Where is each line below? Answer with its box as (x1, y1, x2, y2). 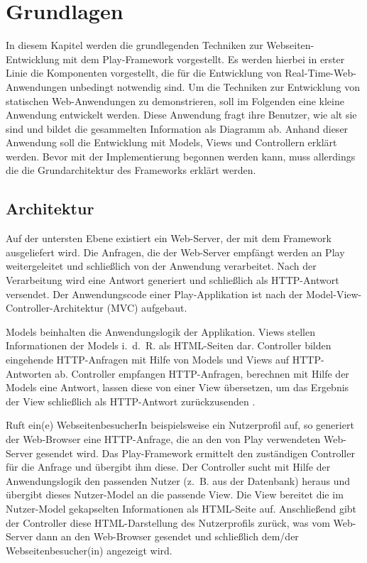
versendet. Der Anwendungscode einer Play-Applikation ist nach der (6, 286, 303, 301)
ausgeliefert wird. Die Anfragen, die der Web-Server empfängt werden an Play (6, 244, 345, 259)
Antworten (6, 366, 52, 381)
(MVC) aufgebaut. (106, 300, 187, 315)
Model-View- (306, 286, 362, 301)
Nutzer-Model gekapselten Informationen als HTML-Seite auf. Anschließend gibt (6, 501, 357, 515)
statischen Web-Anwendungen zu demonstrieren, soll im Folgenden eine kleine (6, 93, 344, 108)
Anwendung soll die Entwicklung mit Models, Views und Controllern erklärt (6, 135, 337, 150)
